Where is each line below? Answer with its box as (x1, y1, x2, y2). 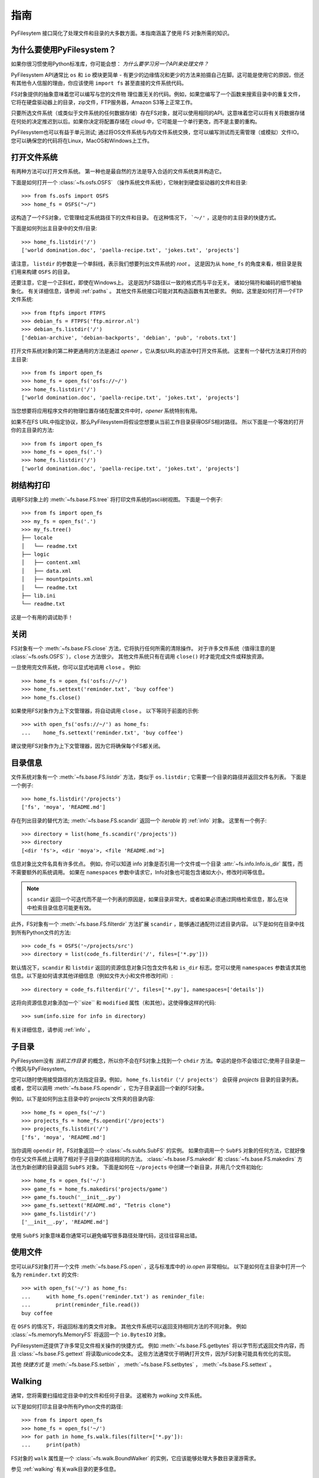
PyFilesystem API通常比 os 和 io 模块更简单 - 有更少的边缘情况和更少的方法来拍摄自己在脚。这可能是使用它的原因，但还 (11, 71, 304, 78)
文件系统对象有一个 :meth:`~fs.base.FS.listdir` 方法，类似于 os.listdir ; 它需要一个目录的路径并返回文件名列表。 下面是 (11, 773, 307, 780)
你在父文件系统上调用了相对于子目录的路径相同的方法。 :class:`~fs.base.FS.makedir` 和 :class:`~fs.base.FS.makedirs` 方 (11, 1155, 303, 1162)
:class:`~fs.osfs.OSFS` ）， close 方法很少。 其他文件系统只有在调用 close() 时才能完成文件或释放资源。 (11, 653, 267, 660)
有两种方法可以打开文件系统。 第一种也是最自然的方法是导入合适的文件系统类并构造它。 (11, 168, 224, 175)
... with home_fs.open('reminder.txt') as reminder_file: (21, 1293, 206, 1300)
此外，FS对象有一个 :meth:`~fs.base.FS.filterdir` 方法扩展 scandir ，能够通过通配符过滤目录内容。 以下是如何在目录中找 (11, 920, 305, 928)
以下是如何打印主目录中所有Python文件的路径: (11, 1403, 123, 1410)
